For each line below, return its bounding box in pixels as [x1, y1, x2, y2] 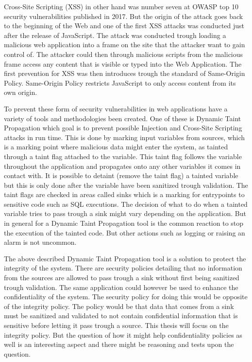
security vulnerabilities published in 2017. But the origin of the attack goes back [4, 11, 243, 21]
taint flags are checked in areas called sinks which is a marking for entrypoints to [4, 189, 245, 199]
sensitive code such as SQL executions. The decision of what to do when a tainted [4, 199, 248, 209]
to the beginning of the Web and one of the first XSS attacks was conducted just [4, 20, 245, 31]
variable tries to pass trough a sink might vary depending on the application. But [4, 208, 246, 218]
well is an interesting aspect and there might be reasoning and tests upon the [4, 339, 234, 349]
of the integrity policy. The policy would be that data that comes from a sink [4, 301, 234, 311]
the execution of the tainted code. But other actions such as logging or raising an [4, 227, 245, 237]
